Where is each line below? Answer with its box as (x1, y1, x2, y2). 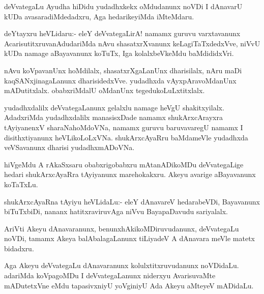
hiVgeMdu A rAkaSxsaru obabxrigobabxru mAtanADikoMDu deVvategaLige (4, 159, 244, 169)
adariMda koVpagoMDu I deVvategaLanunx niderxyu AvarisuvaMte (4, 270, 216, 281)
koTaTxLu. (4, 179, 38, 189)
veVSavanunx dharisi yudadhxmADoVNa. (4, 142, 135, 153)
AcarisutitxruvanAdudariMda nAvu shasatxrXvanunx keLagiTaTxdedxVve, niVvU (4, 38, 260, 48)
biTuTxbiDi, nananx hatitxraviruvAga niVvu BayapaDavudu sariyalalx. (4, 206, 228, 217)
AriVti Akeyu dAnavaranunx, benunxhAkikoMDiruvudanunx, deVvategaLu (4, 223, 239, 233)
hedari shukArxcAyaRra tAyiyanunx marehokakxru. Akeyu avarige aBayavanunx (4, 169, 256, 180)
